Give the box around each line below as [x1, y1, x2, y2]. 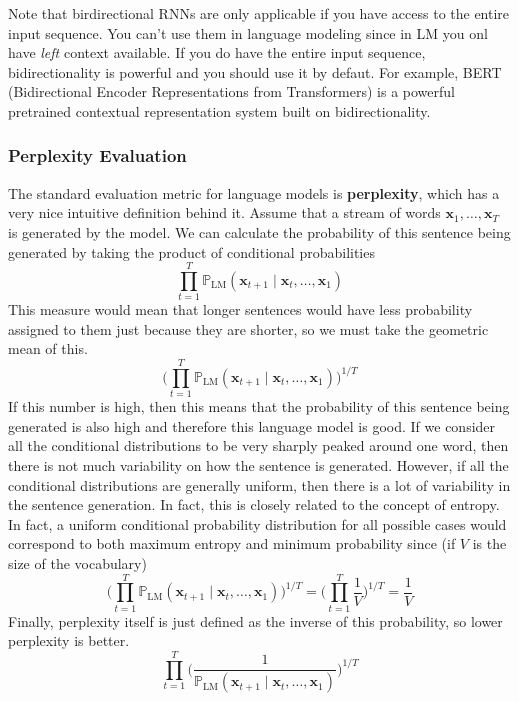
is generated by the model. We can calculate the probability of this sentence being [8, 221, 511, 242]
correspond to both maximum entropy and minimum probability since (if [8, 533, 456, 554]
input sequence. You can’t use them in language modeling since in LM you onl [8, 22, 488, 43]
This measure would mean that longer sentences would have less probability [8, 299, 473, 320]
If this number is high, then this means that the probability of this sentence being [8, 396, 510, 417]
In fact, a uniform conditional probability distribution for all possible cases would [8, 513, 507, 534]
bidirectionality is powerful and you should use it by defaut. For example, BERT [8, 61, 502, 82]
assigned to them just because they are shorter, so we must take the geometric [8, 318, 489, 339]
